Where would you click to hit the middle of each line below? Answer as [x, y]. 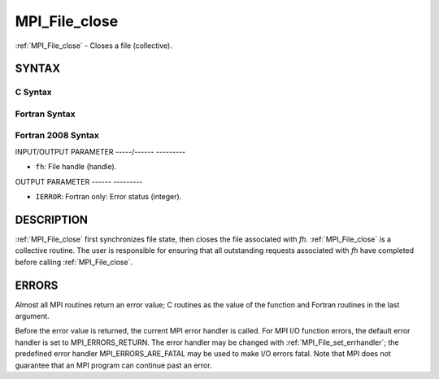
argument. [33, 316]
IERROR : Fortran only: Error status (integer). [109, 196]
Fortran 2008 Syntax [57, 136]
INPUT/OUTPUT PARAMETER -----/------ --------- [100, 151]
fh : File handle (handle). [76, 167]
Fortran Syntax [45, 114]
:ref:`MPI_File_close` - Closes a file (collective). [93, 46]
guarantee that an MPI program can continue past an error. [113, 365]
